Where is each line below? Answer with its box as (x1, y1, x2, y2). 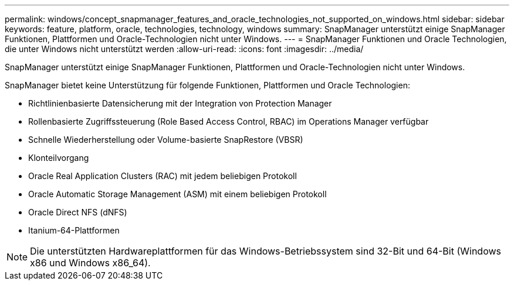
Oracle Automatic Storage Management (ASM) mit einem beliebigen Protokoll (28, 189, 327, 199)
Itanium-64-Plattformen (28, 225, 120, 235)
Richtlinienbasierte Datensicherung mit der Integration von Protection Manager (28, 98, 332, 108)
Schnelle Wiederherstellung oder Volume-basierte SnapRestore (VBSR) (28, 135, 303, 145)
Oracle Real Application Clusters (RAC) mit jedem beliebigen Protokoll (28, 171, 297, 181)
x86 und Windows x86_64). (30, 257, 151, 269)
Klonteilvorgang (28, 153, 89, 163)
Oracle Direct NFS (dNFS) (28, 207, 127, 217)
